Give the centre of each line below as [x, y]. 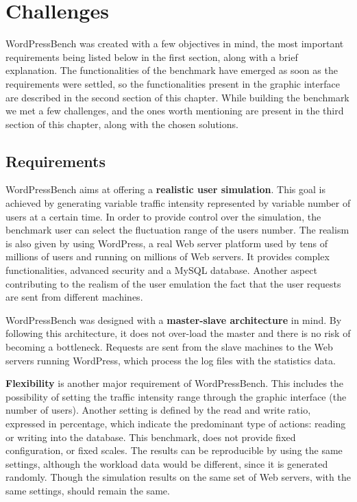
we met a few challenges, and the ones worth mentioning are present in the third [175, 111]
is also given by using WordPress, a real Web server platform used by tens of [167, 243]
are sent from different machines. [74, 297]
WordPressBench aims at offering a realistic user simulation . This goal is [165, 189]
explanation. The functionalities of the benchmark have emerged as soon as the [172, 70]
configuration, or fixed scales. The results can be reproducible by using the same [174, 450]
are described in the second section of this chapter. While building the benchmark [177, 97]
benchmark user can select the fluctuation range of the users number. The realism [177, 230]
